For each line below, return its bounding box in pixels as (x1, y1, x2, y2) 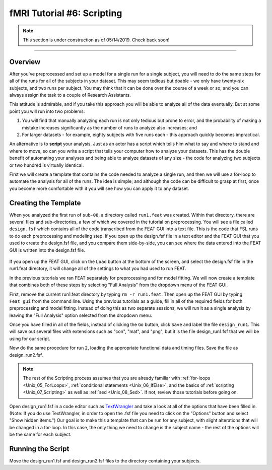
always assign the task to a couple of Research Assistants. (9, 92, 131, 98)
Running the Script (9, 444, 70, 453)
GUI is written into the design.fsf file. (9, 247, 86, 253)
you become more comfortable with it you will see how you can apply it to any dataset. (9, 185, 189, 191)
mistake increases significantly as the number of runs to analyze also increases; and (22, 124, 197, 130)
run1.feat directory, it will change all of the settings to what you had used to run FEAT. (9, 265, 186, 272)
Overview (9, 57, 41, 66)
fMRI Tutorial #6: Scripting (9, 8, 122, 19)
